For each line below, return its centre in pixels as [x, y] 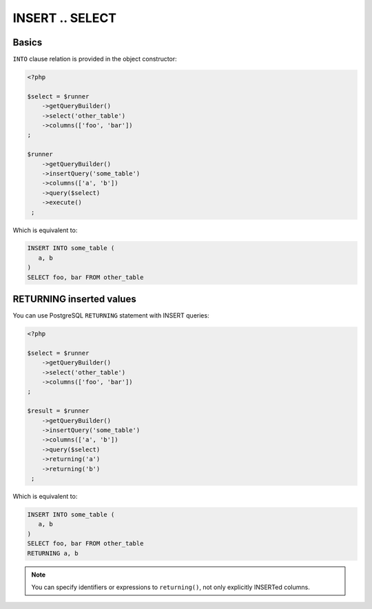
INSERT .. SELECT [65, 18]
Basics [28, 42]
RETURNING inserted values [75, 299]
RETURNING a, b [53, 553]
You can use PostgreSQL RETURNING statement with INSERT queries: [111, 316]
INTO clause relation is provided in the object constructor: [95, 59]
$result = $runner [58, 411]
